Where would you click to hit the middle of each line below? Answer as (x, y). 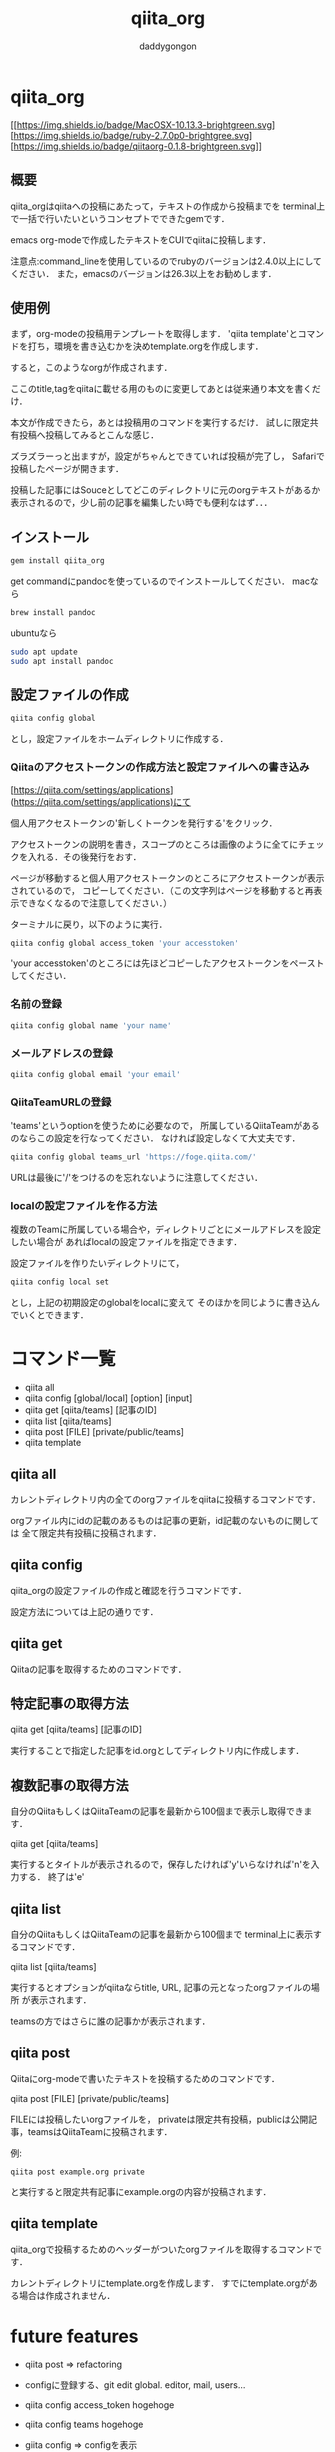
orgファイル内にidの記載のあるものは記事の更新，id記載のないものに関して (165, 1520)
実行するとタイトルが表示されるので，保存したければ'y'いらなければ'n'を (161, 1864)
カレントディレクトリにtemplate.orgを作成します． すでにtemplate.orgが (160, 2283)
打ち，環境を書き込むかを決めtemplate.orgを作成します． (145, 346)
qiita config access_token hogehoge (99, 2404)
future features (74, 2336)
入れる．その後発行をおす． (84, 856)
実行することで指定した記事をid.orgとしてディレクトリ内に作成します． (157, 1751)
